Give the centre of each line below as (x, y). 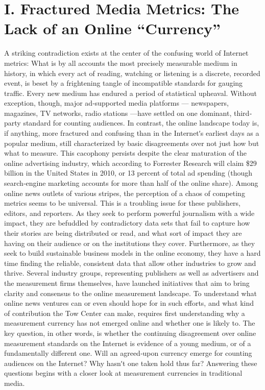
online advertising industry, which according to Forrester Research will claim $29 (130, 163)
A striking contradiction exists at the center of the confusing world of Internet (126, 53)
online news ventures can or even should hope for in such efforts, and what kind (129, 303)
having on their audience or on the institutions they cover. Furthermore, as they (130, 243)
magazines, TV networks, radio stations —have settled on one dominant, (118, 113)
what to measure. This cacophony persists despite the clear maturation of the (126, 153)
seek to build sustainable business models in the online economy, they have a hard (132, 253)
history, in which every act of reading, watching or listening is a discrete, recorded (132, 73)
